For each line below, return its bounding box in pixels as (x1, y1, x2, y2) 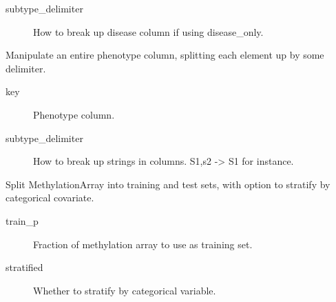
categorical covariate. (6, 190, 94, 205)
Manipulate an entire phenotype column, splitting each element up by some (6, 48, 324, 62)
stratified (6, 260, 43, 274)
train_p (6, 213, 39, 228)
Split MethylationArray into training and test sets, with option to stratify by (6, 177, 330, 191)
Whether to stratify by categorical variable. (33, 283, 216, 297)
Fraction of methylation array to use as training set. (33, 236, 253, 251)
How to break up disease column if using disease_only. (33, 24, 264, 39)
